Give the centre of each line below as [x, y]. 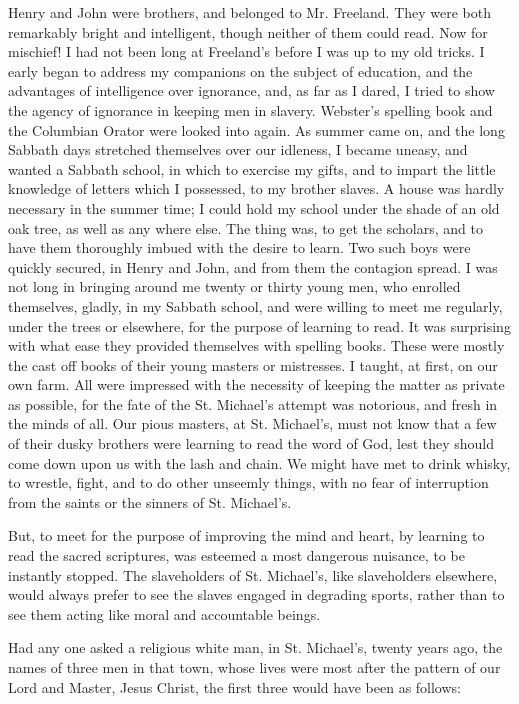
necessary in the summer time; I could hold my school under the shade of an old [254, 207]
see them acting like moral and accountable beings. [164, 613]
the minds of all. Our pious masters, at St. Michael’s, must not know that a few [252, 423]
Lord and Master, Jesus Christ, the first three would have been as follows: [234, 686]
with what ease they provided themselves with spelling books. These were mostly [256, 345]
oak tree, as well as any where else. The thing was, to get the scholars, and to [245, 227]
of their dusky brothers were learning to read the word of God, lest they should [251, 443]
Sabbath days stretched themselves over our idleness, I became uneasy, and [238, 149]
